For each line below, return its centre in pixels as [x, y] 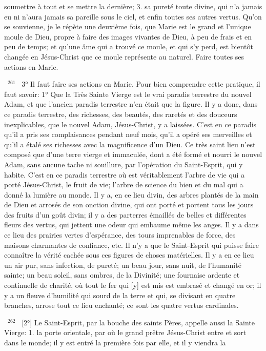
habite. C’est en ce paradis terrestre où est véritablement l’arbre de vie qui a [125, 174]
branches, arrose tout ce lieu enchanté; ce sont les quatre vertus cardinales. [121, 305]
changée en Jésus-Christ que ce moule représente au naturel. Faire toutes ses [124, 56]
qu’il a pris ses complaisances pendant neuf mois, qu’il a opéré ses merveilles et [128, 134]
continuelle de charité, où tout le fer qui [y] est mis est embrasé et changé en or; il [133, 285]
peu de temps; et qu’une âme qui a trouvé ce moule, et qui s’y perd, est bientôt [129, 46]
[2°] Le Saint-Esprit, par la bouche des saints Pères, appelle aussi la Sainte [138, 322]
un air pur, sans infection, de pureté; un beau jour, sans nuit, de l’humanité [123, 265]
